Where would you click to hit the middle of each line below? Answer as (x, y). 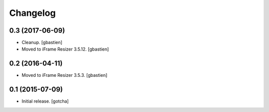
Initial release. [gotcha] (45, 101)
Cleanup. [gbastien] (42, 43)
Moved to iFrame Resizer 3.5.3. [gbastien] (65, 75)
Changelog (32, 13)
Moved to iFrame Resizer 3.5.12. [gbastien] (65, 49)
